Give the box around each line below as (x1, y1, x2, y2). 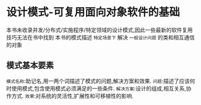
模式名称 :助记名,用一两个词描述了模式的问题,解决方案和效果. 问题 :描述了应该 (6, 77, 190, 84)
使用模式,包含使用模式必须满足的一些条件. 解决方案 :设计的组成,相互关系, (11, 85, 187, 92)
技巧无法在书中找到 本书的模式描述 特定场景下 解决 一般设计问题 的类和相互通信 (6, 33, 195, 41)
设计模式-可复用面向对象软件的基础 (6, 5, 181, 19)
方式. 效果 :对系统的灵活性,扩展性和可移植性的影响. (11, 92, 134, 99)
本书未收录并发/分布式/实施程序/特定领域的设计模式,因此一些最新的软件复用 (6, 26, 193, 33)
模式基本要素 (6, 60, 54, 70)
